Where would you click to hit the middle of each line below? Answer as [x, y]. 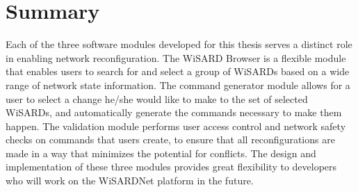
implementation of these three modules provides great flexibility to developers [171, 167]
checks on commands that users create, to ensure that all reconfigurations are [170, 139]
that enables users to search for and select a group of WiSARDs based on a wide [178, 71]
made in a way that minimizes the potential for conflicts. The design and [161, 153]
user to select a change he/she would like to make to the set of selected [157, 98]
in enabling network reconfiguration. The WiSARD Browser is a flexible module [176, 57]
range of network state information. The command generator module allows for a [178, 85]
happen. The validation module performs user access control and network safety [176, 126]
